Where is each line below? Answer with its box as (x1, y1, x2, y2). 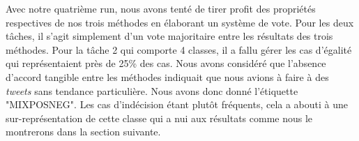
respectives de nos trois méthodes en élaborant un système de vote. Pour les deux (6, 15, 354, 29)
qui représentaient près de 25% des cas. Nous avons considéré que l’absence (6, 56, 326, 70)
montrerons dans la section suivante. (6, 124, 161, 139)
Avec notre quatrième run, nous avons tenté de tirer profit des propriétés (6, 1, 316, 15)
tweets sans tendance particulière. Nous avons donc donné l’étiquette (6, 83, 298, 98)
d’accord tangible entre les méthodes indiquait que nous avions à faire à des (6, 69, 329, 84)
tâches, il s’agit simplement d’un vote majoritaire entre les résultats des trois (6, 29, 333, 43)
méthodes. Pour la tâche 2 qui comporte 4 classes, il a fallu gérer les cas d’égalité (6, 42, 352, 57)
